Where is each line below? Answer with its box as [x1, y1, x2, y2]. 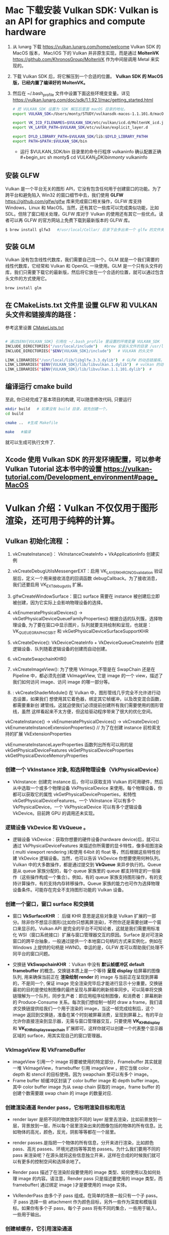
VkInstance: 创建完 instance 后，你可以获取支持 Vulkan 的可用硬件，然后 [12, 778, 163, 785]
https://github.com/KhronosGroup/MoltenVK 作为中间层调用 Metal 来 [12, 56, 155, 62]
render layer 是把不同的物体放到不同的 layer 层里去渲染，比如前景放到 [12, 1117, 157, 1123]
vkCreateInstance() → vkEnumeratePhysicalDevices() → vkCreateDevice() [5, 719, 159, 725]
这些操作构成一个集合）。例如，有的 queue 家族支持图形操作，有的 [21, 874, 158, 880]
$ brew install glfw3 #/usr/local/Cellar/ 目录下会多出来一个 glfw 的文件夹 [5, 227, 164, 232]
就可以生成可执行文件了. [5, 439, 55, 445]
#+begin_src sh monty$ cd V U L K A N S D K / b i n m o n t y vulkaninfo [20, 154, 147, 161]
